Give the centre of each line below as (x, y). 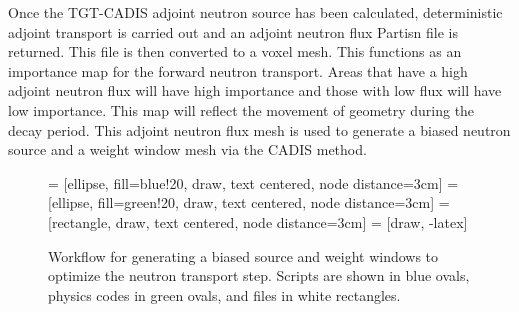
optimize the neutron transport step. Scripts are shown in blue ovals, (259, 275)
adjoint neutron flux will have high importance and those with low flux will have (255, 90)
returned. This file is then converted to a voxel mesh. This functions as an (235, 51)
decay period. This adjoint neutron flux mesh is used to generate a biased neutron (259, 129)
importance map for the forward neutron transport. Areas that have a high (238, 70)
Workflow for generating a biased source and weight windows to (243, 255)
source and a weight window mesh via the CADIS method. (187, 149)
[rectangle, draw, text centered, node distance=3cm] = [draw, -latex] (258, 221)
